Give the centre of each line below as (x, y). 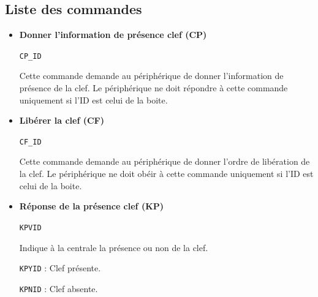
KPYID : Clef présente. (60, 268)
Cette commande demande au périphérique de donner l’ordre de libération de (165, 161)
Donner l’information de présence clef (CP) (113, 35)
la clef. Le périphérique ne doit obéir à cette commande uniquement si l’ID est (166, 174)
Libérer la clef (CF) (62, 120)
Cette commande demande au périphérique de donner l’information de (151, 76)
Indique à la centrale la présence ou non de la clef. (114, 247)
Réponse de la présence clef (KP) (92, 206)
